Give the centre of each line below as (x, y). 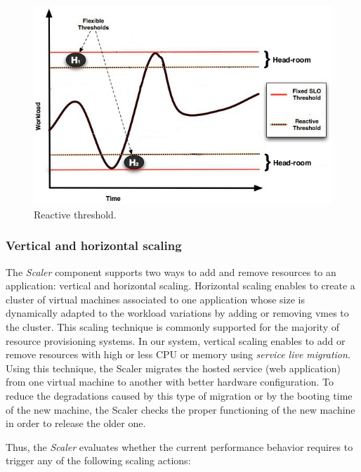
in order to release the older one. (76, 423)
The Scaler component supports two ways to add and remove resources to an (171, 271)
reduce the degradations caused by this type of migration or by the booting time (179, 395)
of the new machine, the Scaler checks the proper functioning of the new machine (180, 409)
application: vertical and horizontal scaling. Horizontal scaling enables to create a (180, 286)
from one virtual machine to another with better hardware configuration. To (170, 382)
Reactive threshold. (75, 214)
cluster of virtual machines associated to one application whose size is (156, 299)
